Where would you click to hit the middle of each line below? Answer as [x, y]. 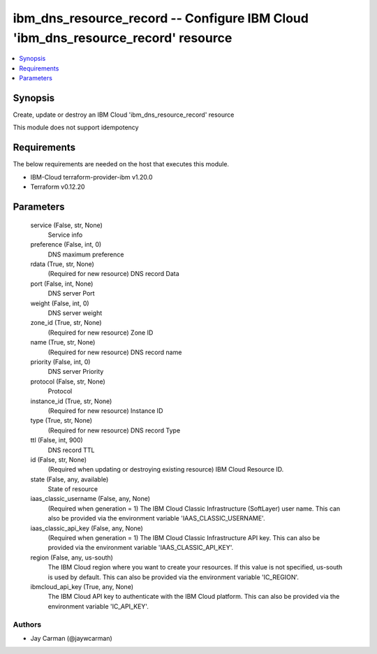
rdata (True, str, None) [62, 264]
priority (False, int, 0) [60, 362]
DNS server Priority [76, 372]
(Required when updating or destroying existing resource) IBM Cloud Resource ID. [166, 470]
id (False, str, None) [59, 459]
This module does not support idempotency [76, 128]
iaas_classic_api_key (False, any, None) [87, 528]
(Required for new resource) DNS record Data [113, 274]
